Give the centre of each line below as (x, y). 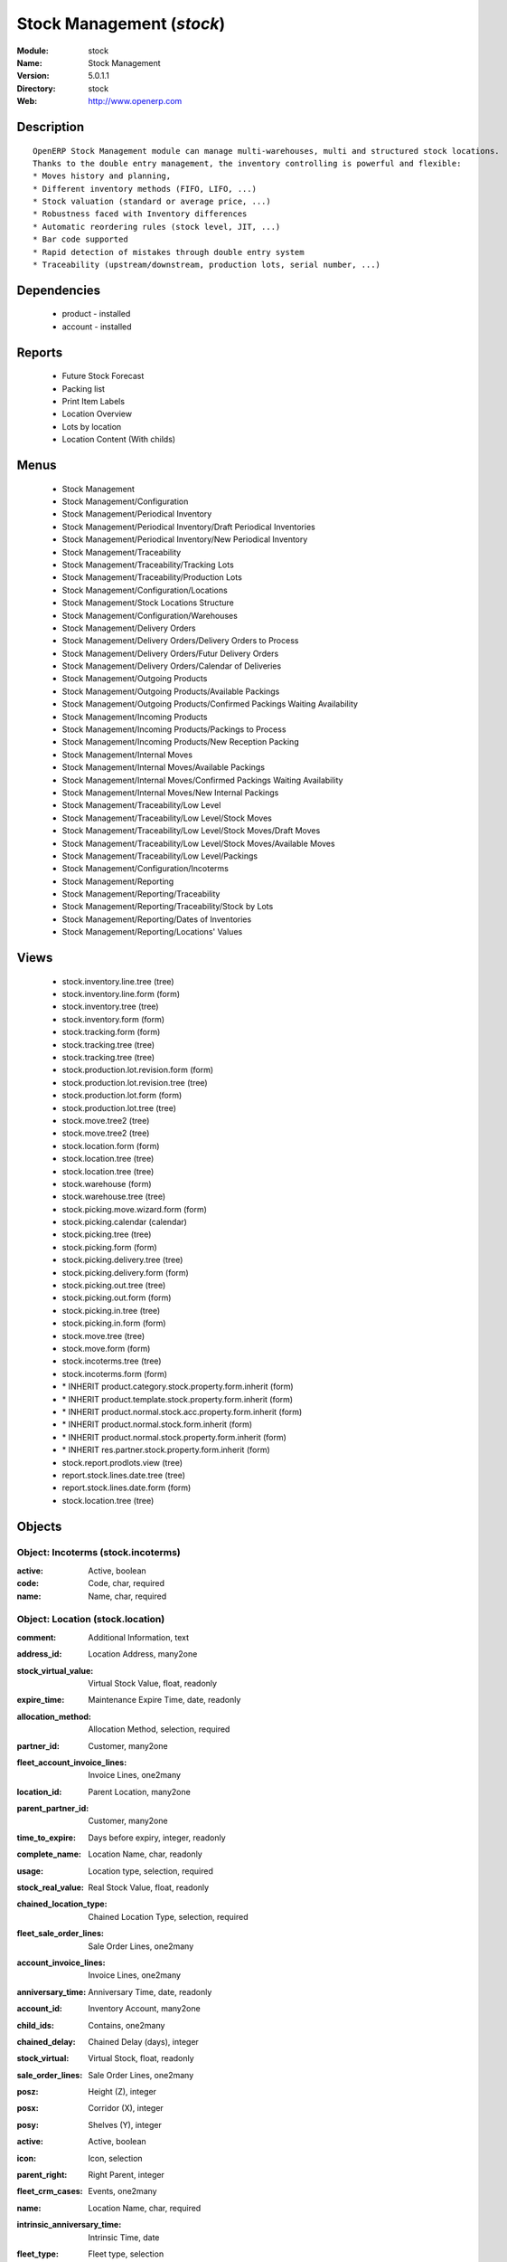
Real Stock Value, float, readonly (149, 1887)
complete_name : (49, 1854)
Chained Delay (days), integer (143, 2041)
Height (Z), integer (122, 2092)
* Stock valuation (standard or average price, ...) (152, 202)
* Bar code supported (80, 239)
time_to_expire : (47, 1838)
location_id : (39, 1792)
